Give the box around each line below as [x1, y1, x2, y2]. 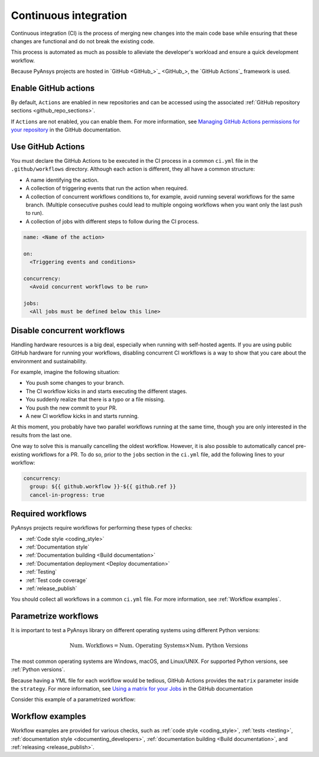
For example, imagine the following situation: [11, 369, 120, 375]
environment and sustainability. [11, 357, 87, 365]
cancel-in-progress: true [30, 491, 105, 498]
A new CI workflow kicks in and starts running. [25, 412, 139, 420]
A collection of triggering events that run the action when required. [25, 185, 188, 192]
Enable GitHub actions [11, 83, 95, 93]
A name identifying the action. [25, 176, 99, 183]
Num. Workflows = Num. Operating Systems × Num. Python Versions [69, 642, 248, 649]
